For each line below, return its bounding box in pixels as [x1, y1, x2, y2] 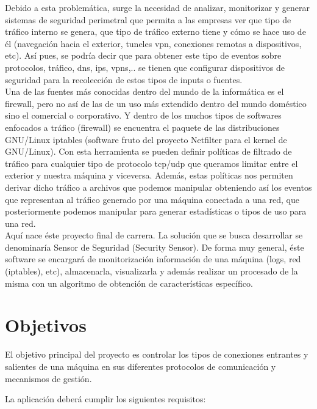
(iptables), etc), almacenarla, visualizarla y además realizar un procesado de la [5, 265, 298, 278]
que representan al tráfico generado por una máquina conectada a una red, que [5, 193, 299, 205]
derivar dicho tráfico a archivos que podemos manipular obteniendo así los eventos [5, 180, 312, 193]
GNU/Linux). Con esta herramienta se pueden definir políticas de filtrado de [5, 145, 292, 158]
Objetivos [5, 312, 87, 337]
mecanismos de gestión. [5, 372, 92, 385]
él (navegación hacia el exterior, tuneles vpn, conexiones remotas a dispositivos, [5, 37, 302, 50]
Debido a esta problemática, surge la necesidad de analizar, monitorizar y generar [5, 1, 310, 13]
